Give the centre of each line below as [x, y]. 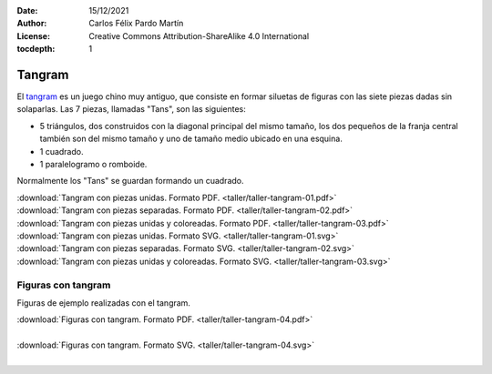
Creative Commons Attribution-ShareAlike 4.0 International [199, 35]
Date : [27, 10]
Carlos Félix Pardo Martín [136, 24]
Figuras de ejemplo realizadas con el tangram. [104, 303]
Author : [32, 24]
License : [33, 35]
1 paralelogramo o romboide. [93, 165]
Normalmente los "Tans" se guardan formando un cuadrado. [130, 181]
